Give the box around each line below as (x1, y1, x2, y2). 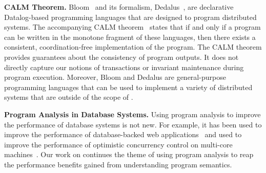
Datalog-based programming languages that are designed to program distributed (4, 11, 257, 22)
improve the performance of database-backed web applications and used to (4, 129, 242, 140)
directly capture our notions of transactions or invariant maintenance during (4, 61, 244, 72)
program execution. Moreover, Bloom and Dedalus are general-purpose (4, 72, 226, 82)
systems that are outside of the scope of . (4, 92, 133, 102)
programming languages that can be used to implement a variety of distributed (4, 81, 253, 92)
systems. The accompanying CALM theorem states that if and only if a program (4, 21, 261, 32)
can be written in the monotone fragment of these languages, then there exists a (4, 31, 256, 42)
